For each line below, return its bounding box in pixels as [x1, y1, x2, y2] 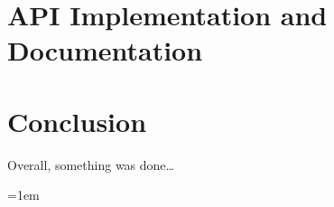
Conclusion [7, 102, 147, 139]
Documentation [7, 32, 203, 69]
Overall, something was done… [7, 155, 174, 174]
